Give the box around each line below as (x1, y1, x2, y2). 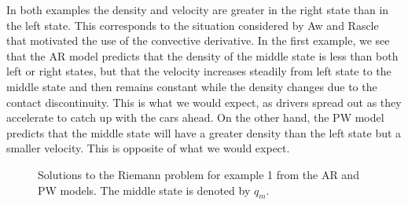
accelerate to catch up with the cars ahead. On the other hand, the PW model (6, 109, 384, 126)
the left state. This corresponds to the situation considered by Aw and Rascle (6, 16, 379, 33)
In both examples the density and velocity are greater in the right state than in (6, 2, 389, 17)
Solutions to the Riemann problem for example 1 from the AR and (38, 166, 359, 182)
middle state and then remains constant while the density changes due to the (6, 78, 377, 94)
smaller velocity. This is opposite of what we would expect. (6, 140, 290, 156)
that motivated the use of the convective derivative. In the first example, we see (6, 32, 390, 49)
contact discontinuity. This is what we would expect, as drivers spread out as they (6, 93, 402, 110)
